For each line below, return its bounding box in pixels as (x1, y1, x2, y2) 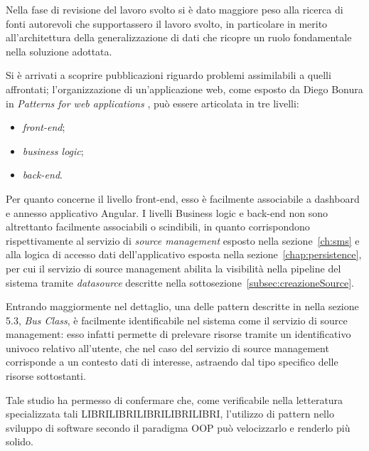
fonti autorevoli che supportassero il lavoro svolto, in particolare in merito (6, 16, 328, 31)
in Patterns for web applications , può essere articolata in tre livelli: (6, 95, 299, 110)
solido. (6, 434, 33, 449)
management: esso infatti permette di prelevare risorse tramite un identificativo (6, 327, 351, 341)
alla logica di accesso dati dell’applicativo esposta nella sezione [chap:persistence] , (6, 247, 362, 262)
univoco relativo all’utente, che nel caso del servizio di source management (6, 340, 329, 355)
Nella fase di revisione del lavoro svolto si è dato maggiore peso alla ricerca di (6, 2, 343, 16)
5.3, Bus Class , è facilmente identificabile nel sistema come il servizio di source (6, 312, 348, 327)
